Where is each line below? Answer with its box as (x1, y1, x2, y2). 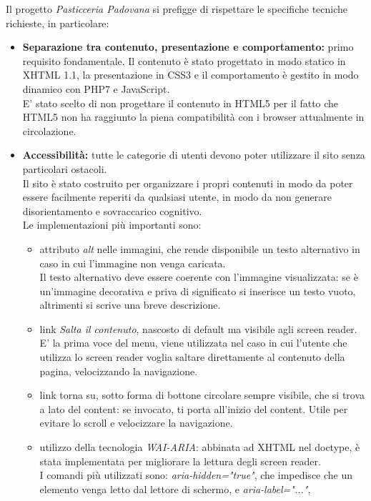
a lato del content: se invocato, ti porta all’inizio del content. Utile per (39, 401, 348, 416)
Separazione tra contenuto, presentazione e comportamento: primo (22, 39, 354, 54)
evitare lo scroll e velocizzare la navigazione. (39, 415, 233, 430)
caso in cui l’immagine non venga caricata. (39, 255, 226, 270)
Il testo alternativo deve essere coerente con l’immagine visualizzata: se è (39, 269, 358, 284)
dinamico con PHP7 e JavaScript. (22, 81, 170, 96)
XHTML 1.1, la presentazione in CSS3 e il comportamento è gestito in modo (22, 67, 359, 82)
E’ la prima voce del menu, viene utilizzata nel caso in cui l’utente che (39, 335, 347, 350)
